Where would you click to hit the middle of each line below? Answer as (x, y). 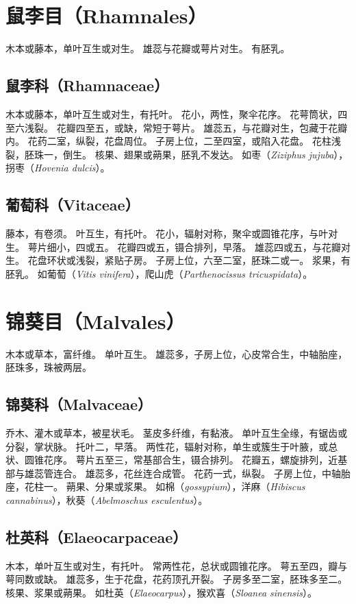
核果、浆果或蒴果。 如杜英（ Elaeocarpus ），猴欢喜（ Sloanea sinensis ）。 (162, 592)
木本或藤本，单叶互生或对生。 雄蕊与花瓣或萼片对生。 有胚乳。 (148, 48)
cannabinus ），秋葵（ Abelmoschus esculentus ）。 (107, 499)
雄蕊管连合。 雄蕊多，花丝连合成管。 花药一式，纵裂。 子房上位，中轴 (182, 473)
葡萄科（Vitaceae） (73, 205)
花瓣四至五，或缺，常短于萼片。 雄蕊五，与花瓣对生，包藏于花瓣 (202, 127)
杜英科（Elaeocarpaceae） (97, 536)
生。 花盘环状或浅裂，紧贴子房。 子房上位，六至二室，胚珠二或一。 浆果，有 (178, 260)
